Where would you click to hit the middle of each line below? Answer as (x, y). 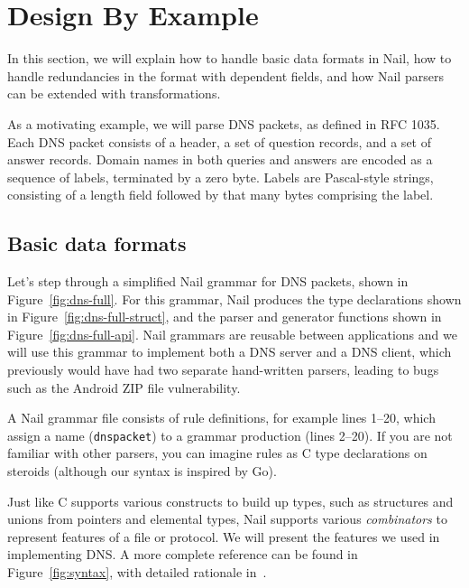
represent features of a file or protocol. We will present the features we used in (224, 536)
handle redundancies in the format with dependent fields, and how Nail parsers (225, 75)
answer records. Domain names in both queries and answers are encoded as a (220, 159)
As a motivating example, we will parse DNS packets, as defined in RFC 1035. (224, 123)
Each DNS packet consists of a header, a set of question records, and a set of (219, 141)
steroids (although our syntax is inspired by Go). (142, 471)
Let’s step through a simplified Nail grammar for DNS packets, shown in (208, 281)
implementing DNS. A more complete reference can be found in (183, 554)
